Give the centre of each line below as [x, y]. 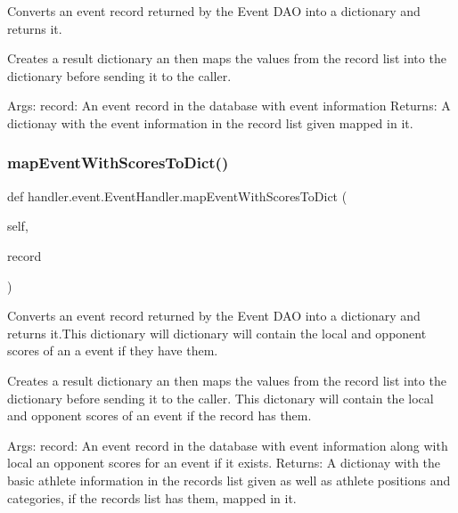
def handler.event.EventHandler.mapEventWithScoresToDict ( [177, 195]
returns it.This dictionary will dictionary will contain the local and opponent [217, 333]
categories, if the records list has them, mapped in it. [152, 497]
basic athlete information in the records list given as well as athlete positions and [229, 480]
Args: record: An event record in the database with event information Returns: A [229, 106]
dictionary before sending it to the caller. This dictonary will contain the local [221, 398]
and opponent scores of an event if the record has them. [159, 415]
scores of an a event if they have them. [113, 350]
